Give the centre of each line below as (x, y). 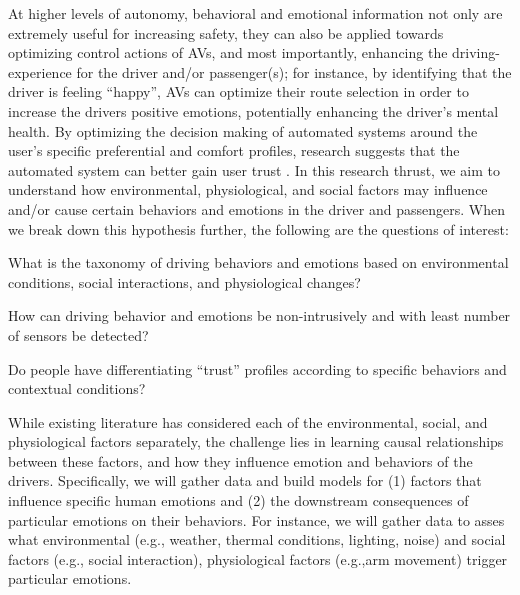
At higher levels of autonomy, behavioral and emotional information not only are (255, 13)
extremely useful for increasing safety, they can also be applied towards (226, 32)
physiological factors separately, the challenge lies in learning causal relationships (256, 441)
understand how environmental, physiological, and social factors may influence (248, 189)
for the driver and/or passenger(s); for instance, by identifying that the (294, 71)
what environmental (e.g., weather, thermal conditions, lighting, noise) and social (257, 539)
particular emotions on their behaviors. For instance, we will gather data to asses (256, 519)
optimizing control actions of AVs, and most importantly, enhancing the (228, 52)
